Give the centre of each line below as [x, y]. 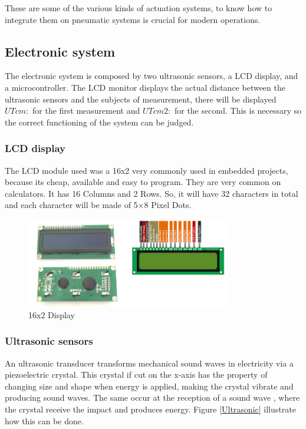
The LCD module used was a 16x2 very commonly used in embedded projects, [147, 170]
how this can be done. [44, 420]
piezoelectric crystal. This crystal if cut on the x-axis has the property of [136, 374]
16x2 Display [52, 314]
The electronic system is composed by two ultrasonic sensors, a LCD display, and [152, 76]
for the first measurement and [86, 110]
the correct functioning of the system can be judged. [99, 122]
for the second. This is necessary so [238, 110]
